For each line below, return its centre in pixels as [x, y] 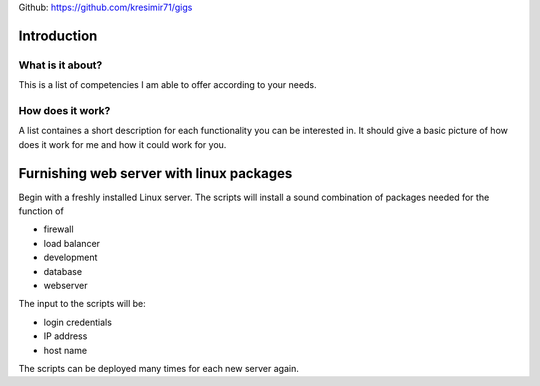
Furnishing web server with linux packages [155, 173]
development [70, 257]
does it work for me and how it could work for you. [122, 144]
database [63, 271]
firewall [58, 229]
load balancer [71, 243]
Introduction [58, 35]
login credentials [77, 322]
